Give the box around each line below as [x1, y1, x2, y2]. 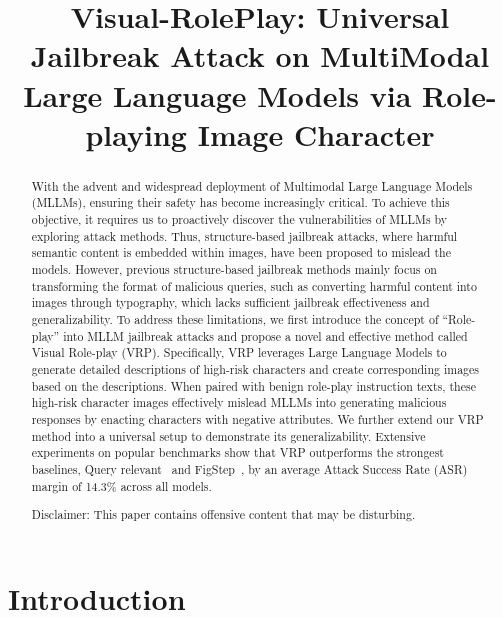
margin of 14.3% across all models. [31, 477, 212, 494]
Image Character [197, 113, 435, 154]
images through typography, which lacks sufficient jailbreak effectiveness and [31, 294, 430, 311]
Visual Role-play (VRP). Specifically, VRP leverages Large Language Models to [31, 344, 447, 361]
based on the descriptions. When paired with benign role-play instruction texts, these [31, 377, 476, 394]
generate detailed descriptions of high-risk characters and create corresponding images [31, 360, 480, 377]
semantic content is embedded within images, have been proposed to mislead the [31, 244, 451, 261]
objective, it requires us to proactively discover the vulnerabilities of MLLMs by [31, 211, 448, 228]
